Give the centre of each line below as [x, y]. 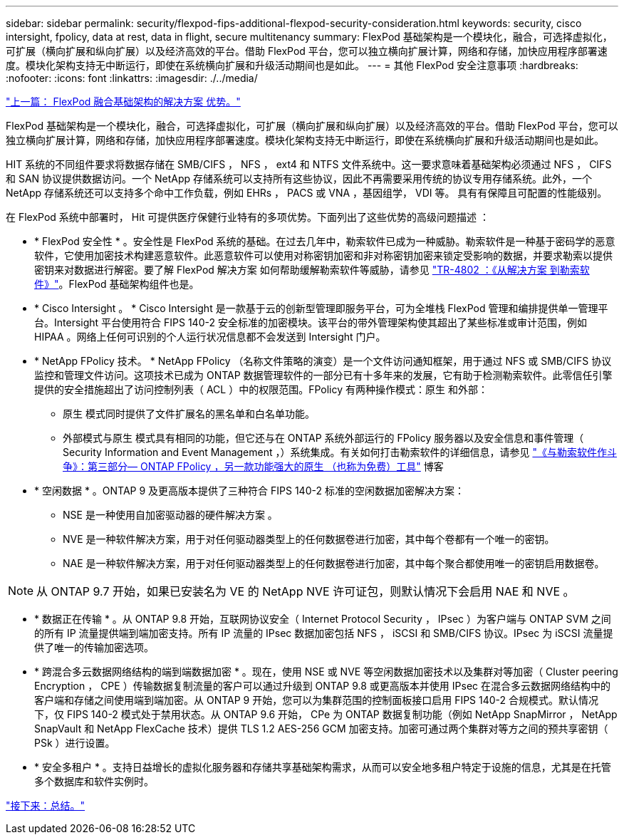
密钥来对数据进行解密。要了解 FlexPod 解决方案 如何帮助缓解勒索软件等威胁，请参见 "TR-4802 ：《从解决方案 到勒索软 [312, 270]
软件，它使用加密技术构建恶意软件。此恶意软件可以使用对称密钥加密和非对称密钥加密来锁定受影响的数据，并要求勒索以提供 [323, 255]
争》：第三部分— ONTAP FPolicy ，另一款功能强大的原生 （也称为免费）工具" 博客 [253, 466]
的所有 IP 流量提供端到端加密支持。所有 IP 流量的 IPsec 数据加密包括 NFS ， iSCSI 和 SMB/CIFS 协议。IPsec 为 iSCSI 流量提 [324, 633]
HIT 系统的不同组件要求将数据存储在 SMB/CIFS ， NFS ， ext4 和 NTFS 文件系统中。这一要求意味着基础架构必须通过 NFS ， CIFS [309, 164]
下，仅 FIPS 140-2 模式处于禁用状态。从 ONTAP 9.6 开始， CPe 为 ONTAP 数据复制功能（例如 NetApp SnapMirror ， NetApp [326, 714]
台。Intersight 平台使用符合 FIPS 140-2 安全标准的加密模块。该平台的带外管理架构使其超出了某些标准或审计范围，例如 [311, 322]
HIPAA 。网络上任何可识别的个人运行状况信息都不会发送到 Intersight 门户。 [210, 337]
